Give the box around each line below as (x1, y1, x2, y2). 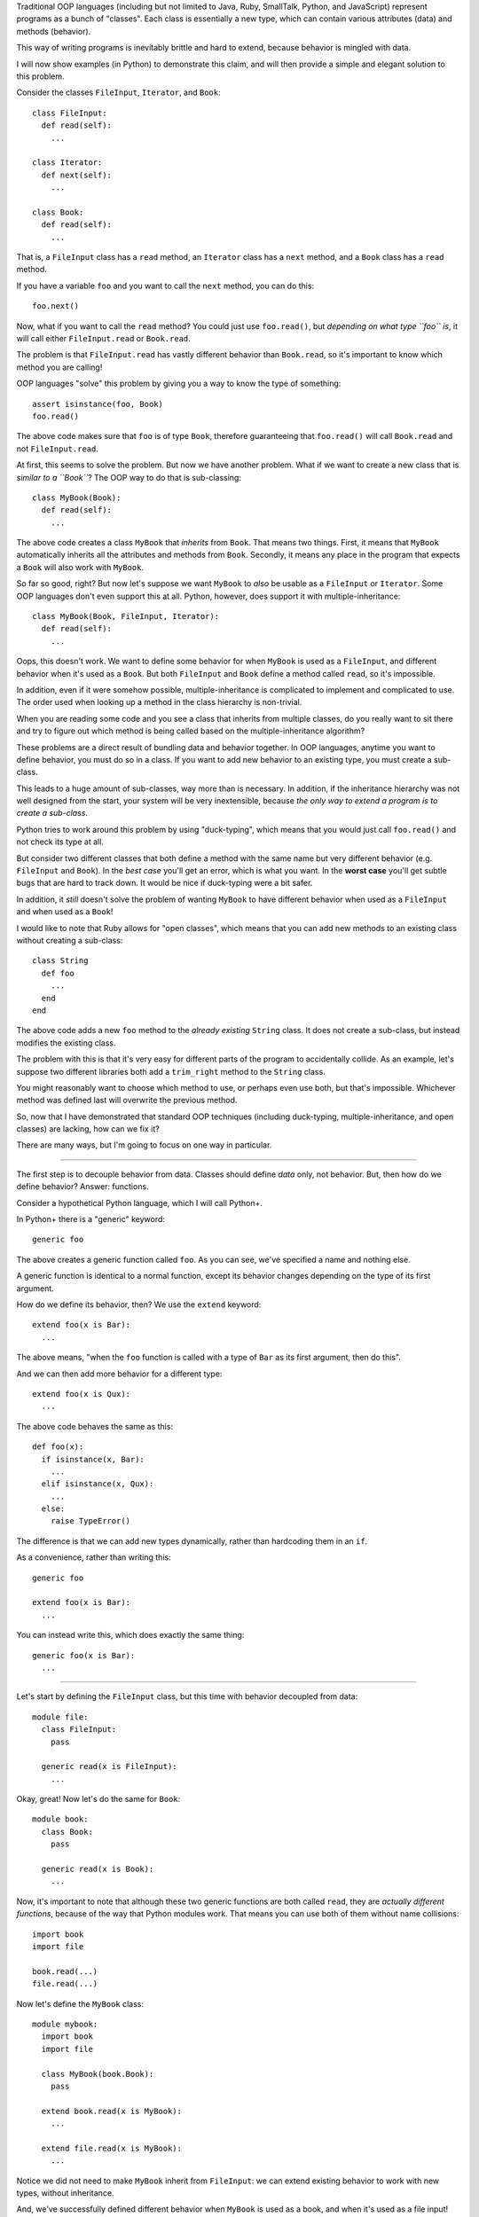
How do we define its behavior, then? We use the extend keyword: (16, 1299, 262, 1310)
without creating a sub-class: (16, 936, 123, 945)
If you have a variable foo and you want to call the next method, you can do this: (16, 280, 315, 291)
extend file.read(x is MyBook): (41, 2143, 182, 2153)
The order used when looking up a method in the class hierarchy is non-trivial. (16, 697, 302, 708)
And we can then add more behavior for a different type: (16, 1368, 223, 1379)
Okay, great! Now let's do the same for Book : (16, 1794, 181, 1805)
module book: (32, 1814, 89, 1824)
